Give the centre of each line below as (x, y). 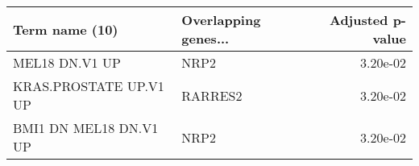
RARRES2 (212, 95)
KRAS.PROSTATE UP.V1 (89, 86)
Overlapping (221, 20)
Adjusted (359, 20)
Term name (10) (66, 29)
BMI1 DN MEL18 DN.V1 (86, 128)
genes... (205, 38)
